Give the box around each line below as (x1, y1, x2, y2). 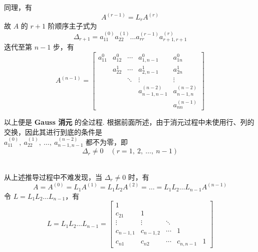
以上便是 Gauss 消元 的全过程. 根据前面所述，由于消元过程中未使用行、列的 (4, 117, 254, 127)
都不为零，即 (86, 137, 128, 147)
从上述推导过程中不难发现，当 (4, 172, 102, 182)
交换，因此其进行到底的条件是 (4, 126, 102, 137)
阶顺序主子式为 (48, 21, 97, 31)
